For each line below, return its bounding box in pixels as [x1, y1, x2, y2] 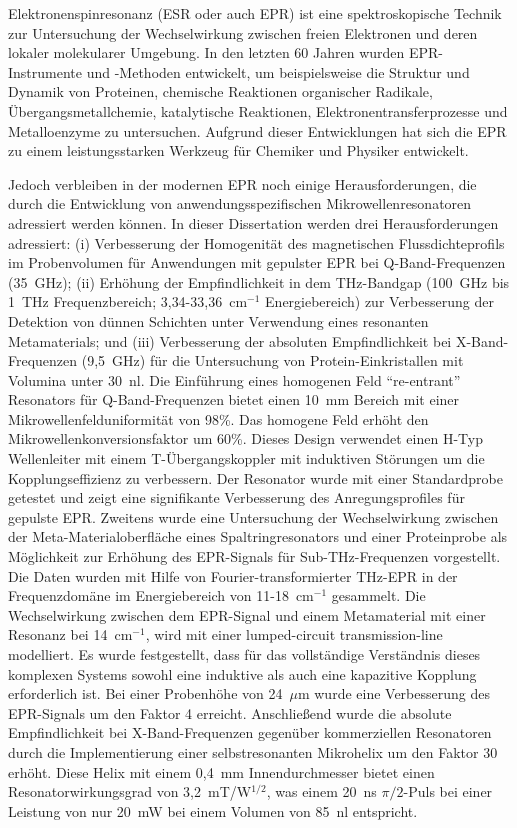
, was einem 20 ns [266, 781, 377, 802]
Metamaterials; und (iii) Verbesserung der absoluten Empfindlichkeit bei [8, 330, 452, 351]
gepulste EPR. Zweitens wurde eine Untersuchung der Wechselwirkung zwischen [8, 506, 499, 527]
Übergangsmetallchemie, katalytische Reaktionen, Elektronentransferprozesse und [8, 100, 508, 121]
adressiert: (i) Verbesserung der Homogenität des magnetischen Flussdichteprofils [8, 232, 505, 253]
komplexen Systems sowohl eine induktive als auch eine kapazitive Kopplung [8, 663, 477, 684]
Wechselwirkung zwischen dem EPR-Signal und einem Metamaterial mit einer [8, 604, 486, 625]
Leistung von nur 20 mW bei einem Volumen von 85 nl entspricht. [8, 800, 418, 821]
